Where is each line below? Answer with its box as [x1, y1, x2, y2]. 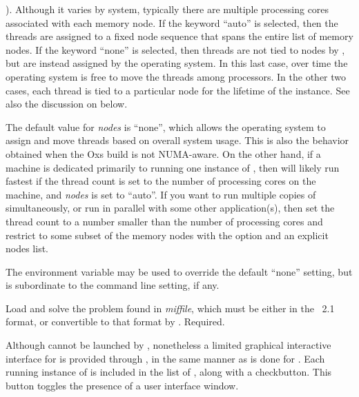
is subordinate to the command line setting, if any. [6, 278, 220, 292]
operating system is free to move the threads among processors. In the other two [6, 69, 347, 83]
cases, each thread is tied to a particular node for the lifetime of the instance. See [6, 83, 350, 97]
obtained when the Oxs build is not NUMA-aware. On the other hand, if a [6, 146, 321, 161]
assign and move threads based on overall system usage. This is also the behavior [6, 133, 349, 147]
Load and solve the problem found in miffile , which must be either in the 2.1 [6, 301, 335, 315]
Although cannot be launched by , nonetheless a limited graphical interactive [6, 338, 331, 352]
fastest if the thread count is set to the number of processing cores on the [6, 174, 316, 188]
